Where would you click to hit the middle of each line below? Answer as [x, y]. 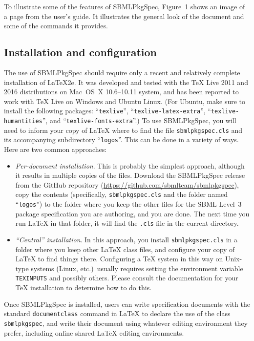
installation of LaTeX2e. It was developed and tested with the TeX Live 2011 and [126, 82]
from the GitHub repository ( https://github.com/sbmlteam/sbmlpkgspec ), [127, 184]
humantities [23, 121]
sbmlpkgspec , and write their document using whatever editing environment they [126, 323]
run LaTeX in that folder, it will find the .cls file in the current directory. [127, 223]
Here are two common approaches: [55, 149]
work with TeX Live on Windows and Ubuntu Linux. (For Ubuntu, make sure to [125, 101]
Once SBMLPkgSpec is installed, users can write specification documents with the [127, 304]
